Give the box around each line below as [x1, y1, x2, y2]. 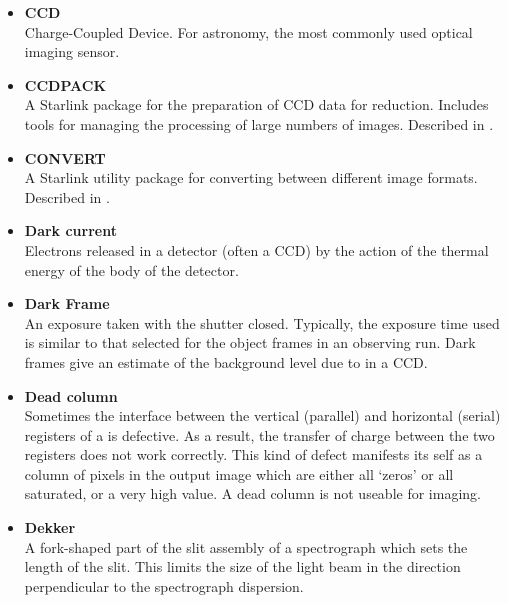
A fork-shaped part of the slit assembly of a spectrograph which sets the [24, 536, 468, 557]
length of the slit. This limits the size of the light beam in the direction [24, 556, 461, 577]
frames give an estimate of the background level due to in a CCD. [24, 351, 428, 372]
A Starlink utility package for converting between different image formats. [24, 167, 478, 188]
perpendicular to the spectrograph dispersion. [24, 575, 304, 596]
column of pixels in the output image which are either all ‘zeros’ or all [24, 463, 454, 484]
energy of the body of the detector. [24, 259, 239, 280]
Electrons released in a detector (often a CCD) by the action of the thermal [24, 239, 489, 260]
